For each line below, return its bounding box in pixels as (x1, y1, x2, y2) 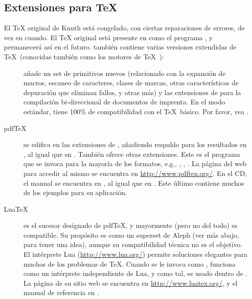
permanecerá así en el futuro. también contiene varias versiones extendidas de (4, 42, 236, 52)
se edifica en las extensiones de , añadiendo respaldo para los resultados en (23, 139, 247, 149)
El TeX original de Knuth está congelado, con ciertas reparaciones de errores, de (4, 23, 245, 33)
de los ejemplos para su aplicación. (23, 187, 127, 198)
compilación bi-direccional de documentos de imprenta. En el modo (23, 97, 225, 107)
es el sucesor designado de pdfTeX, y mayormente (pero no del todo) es (23, 220, 238, 230)
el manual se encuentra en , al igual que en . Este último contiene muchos (23, 177, 244, 188)
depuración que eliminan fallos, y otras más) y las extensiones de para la (23, 87, 241, 97)
